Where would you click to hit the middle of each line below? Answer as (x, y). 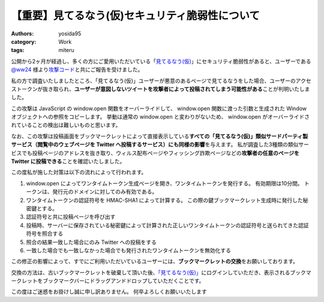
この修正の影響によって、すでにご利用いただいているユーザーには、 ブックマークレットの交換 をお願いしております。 (155, 261)
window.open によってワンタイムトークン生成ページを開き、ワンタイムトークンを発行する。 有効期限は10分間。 (164, 183)
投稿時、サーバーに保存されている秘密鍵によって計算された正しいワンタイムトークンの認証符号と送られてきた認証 (167, 225)
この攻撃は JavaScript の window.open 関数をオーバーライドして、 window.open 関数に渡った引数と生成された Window (159, 108)
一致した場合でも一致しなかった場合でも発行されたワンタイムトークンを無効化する (128, 250)
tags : (18, 50)
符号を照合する (44, 234)
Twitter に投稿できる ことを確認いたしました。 (68, 161)
